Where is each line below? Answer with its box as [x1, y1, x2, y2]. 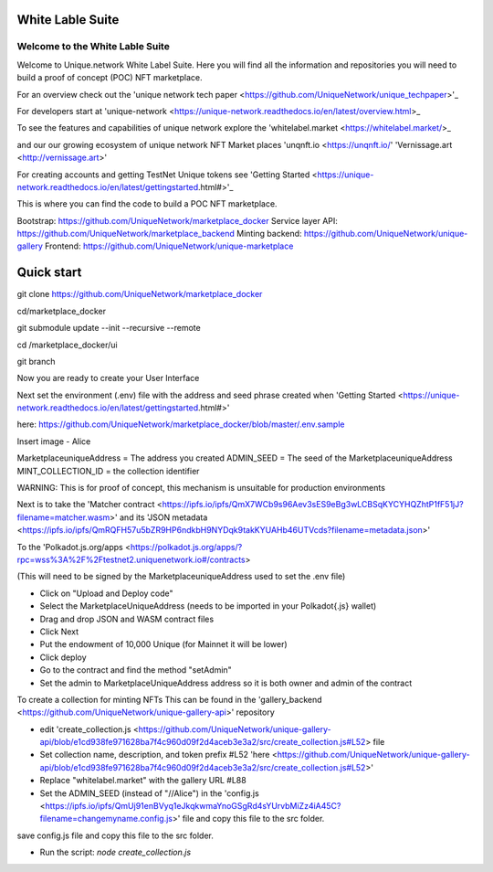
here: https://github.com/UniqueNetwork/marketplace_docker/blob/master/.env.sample [16, 419, 345, 430]
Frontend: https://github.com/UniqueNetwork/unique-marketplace [44, 240, 294, 251]
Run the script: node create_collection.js [39, 846, 192, 858]
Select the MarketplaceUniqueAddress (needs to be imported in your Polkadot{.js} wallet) [39, 601, 377, 611]
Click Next [39, 626, 79, 637]
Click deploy [39, 652, 87, 663]
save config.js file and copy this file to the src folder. [16, 830, 214, 841]
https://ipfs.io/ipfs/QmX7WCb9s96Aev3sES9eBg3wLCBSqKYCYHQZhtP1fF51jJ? [162, 499, 465, 510]
